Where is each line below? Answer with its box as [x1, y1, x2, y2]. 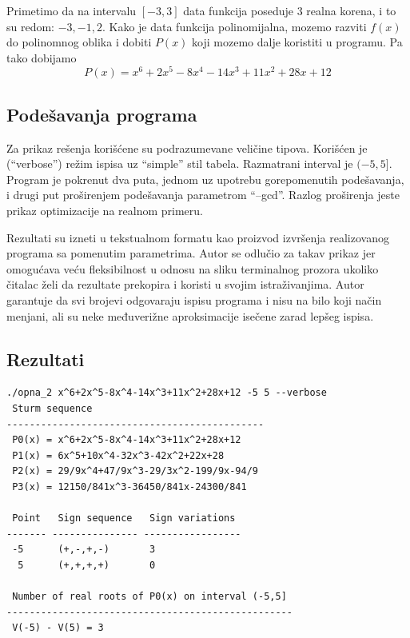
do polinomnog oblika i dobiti [6, 34, 152, 50]
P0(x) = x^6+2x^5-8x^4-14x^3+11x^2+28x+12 [12, 434, 241, 446]
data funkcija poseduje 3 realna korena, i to [183, 2, 396, 18]
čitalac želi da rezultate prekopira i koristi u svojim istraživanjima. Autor [6, 276, 364, 293]
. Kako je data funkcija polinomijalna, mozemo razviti [102, 18, 367, 34]
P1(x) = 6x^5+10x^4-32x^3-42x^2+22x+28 [12, 449, 225, 461]
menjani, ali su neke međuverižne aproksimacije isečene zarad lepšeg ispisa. [6, 307, 374, 324]
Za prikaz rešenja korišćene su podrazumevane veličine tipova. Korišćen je [6, 139, 368, 156]
